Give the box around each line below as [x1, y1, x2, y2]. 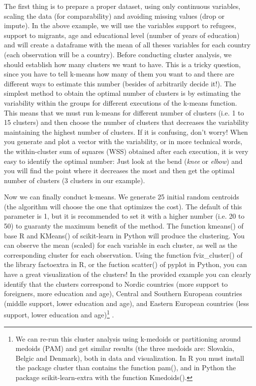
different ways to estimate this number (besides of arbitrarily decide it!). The [4, 78, 236, 88]
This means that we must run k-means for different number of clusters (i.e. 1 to [4, 107, 244, 117]
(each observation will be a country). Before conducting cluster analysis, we [4, 49, 232, 59]
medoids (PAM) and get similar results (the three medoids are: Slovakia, [15, 343, 234, 353]
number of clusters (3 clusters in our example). [4, 175, 145, 185]
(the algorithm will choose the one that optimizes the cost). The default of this [4, 201, 242, 211]
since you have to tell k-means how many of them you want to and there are [4, 69, 234, 79]
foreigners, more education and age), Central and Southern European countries [4, 288, 242, 299]
